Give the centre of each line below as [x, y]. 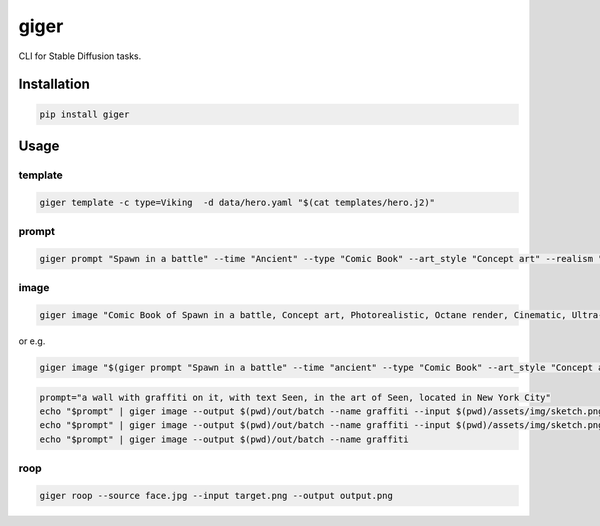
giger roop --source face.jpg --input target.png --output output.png [216, 495]
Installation [54, 84]
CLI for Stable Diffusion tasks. [80, 56]
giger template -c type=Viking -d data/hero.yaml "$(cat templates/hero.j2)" [237, 202]
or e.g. [32, 341]
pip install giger [84, 114]
